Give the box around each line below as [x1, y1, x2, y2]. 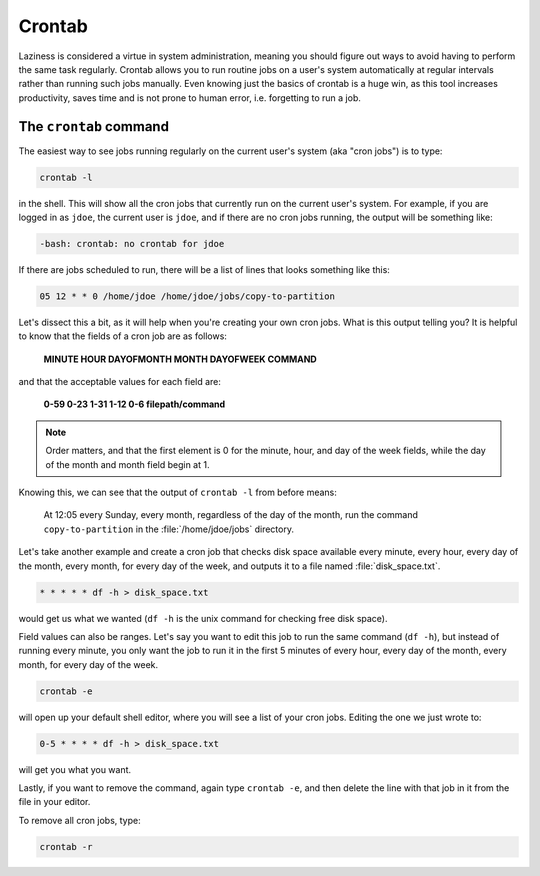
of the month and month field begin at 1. [45, 458, 210, 470]
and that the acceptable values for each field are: [18, 376, 222, 388]
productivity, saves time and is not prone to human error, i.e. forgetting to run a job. [18, 91, 362, 104]
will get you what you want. [18, 763, 132, 775]
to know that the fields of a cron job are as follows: [18, 330, 227, 342]
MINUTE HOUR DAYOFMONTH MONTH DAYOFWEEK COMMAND [43, 353, 317, 365]
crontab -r [39, 841, 93, 852]
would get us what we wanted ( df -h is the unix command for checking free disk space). [18, 612, 388, 624]
